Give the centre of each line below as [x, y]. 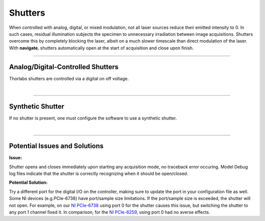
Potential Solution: [28, 183]
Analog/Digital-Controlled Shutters [64, 67]
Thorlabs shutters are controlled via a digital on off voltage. [69, 78]
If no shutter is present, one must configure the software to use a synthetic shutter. [93, 118]
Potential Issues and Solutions [56, 146]
